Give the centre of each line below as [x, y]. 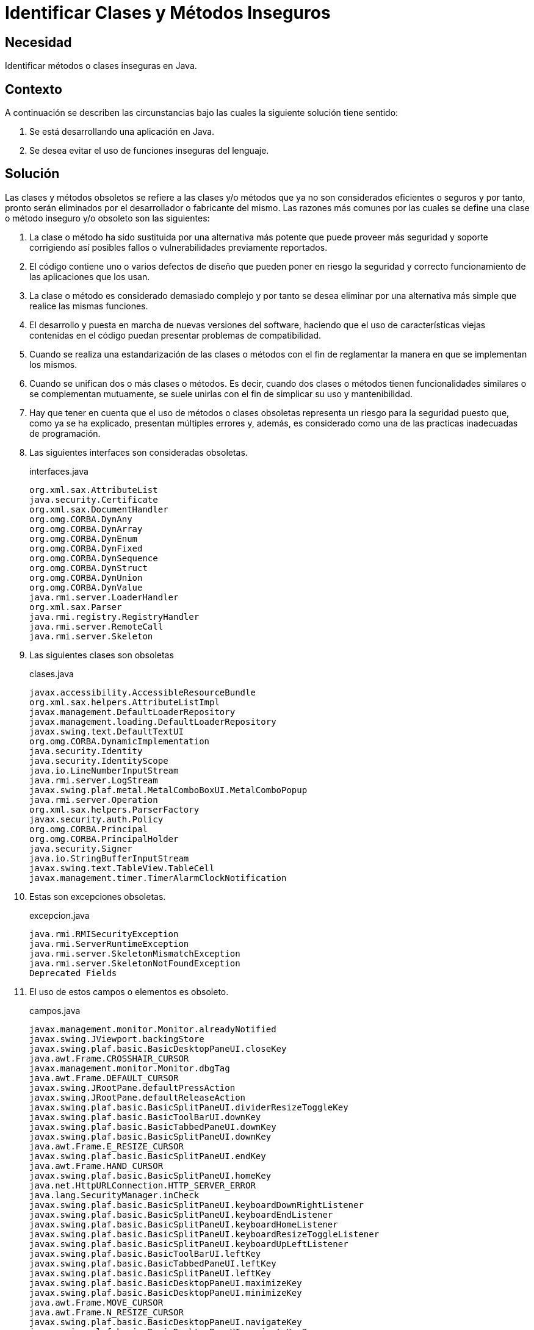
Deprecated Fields [73, 973]
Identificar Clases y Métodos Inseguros [168, 13]
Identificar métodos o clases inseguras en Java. [101, 66]
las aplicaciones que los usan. [90, 276]
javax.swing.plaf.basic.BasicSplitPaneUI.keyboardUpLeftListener [189, 1244]
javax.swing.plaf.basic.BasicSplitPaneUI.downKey [150, 1136]
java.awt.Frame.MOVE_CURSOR [96, 1302]
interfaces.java [59, 471]
